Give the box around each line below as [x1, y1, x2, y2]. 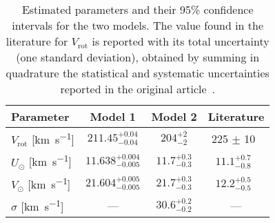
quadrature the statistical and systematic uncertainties [6, 65, 269, 81]
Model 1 [90, 108, 136, 124]
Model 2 [151, 108, 197, 124]
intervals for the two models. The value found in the [12, 17, 264, 33]
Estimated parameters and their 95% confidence [21, 1, 254, 17]
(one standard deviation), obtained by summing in [16, 49, 260, 65]
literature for [6, 33, 68, 49]
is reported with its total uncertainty [92, 33, 269, 49]
